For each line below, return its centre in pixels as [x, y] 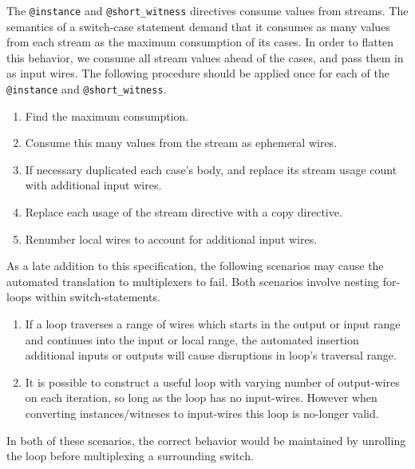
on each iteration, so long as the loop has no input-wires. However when [201, 397]
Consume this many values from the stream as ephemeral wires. [181, 143]
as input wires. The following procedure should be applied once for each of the [198, 73]
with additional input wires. [93, 185]
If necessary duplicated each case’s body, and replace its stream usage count [211, 169]
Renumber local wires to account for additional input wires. [171, 238]
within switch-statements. [98, 297]
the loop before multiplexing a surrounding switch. [130, 456]
